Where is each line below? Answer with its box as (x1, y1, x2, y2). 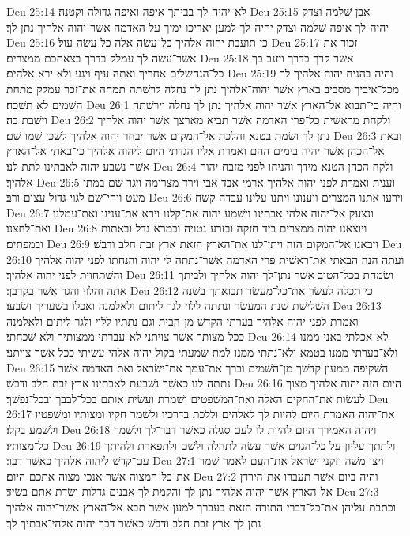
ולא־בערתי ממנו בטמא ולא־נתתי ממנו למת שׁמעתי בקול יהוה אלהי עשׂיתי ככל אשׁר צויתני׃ (6, 344, 398, 360)
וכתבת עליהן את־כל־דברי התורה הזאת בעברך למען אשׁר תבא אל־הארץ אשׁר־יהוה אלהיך (6, 499, 397, 515)
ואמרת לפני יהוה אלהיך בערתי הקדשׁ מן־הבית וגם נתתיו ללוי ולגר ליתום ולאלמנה (6, 312, 359, 329)
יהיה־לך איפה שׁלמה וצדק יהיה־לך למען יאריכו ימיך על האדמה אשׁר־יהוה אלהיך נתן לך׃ (6, 18, 389, 35)
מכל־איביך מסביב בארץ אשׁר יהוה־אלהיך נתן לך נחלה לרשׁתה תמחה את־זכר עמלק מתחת (6, 80, 400, 96)
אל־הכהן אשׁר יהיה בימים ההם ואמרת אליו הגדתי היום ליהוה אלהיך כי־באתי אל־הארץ (6, 142, 385, 159)
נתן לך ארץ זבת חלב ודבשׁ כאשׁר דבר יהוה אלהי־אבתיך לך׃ (6, 514, 261, 530)
